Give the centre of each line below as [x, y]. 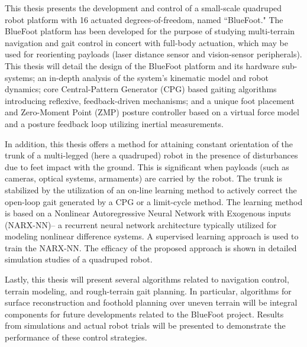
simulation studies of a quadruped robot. [79, 259]
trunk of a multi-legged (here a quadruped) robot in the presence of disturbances [151, 155]
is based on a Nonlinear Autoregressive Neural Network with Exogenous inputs [148, 213]
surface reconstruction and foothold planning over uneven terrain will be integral [151, 302]
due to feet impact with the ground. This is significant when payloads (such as [147, 166]
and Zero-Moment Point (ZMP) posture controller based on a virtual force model [152, 112]
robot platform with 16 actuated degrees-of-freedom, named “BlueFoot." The [144, 19]
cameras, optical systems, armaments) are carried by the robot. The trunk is [143, 178]
